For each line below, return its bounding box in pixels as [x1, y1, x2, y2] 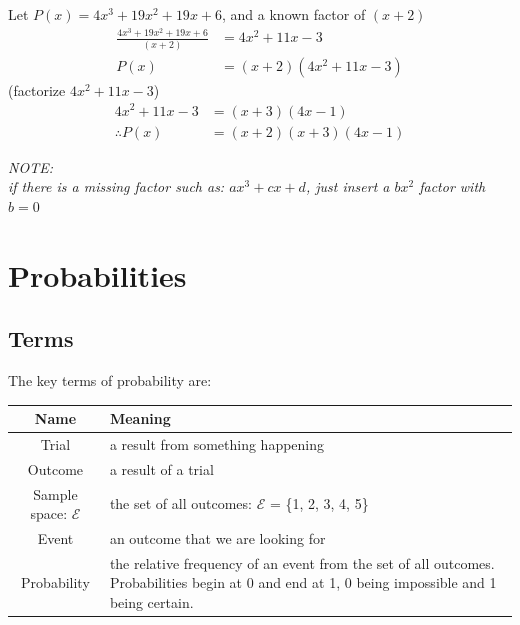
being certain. [109, 592, 194, 613]
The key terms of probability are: [8, 369, 212, 390]
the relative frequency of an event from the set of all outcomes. [109, 552, 495, 573]
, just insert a [305, 176, 390, 197]
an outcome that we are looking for [109, 527, 326, 548]
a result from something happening [109, 433, 325, 454]
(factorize [8, 79, 66, 100]
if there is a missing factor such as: [8, 176, 225, 197]
